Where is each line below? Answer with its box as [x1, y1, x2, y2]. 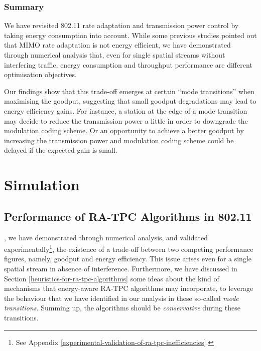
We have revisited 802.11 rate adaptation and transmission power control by [4, 20, 239, 31]
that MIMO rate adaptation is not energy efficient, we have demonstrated [4, 40, 231, 50]
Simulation [4, 174, 80, 195]
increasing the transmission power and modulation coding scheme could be [4, 135, 234, 145]
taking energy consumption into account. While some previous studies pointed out [4, 30, 257, 40]
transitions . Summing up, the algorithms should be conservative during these [4, 302, 240, 313]
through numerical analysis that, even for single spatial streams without [4, 50, 225, 60]
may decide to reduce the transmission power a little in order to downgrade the [4, 115, 248, 126]
